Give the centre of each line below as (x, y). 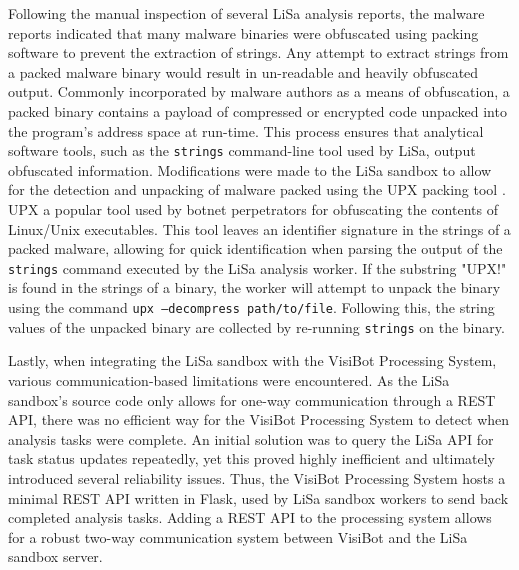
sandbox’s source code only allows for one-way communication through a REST (252, 399)
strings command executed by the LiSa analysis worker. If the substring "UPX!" (257, 267)
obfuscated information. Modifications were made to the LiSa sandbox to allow (250, 169)
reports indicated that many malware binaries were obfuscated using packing (243, 32)
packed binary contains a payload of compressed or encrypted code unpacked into (257, 110)
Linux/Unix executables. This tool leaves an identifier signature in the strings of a (259, 228)
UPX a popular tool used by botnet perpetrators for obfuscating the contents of (253, 209)
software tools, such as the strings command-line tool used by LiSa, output (242, 150)
